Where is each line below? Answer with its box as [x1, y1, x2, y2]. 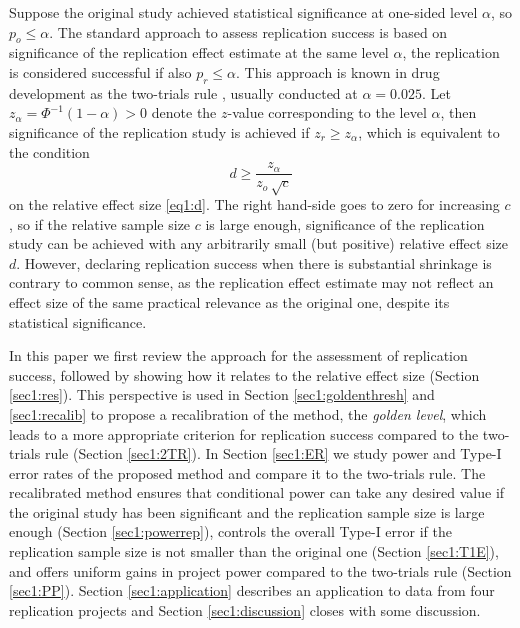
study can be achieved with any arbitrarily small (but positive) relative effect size [9, 233, 508, 254]
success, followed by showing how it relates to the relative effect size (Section [9, 364, 480, 385]
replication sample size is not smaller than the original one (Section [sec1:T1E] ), [9, 541, 499, 562]
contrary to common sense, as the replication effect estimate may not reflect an [9, 272, 494, 293]
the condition [9, 141, 90, 162]
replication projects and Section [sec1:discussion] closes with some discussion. [9, 599, 481, 620]
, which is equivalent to [358, 121, 500, 142]
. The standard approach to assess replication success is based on [49, 21, 448, 42]
